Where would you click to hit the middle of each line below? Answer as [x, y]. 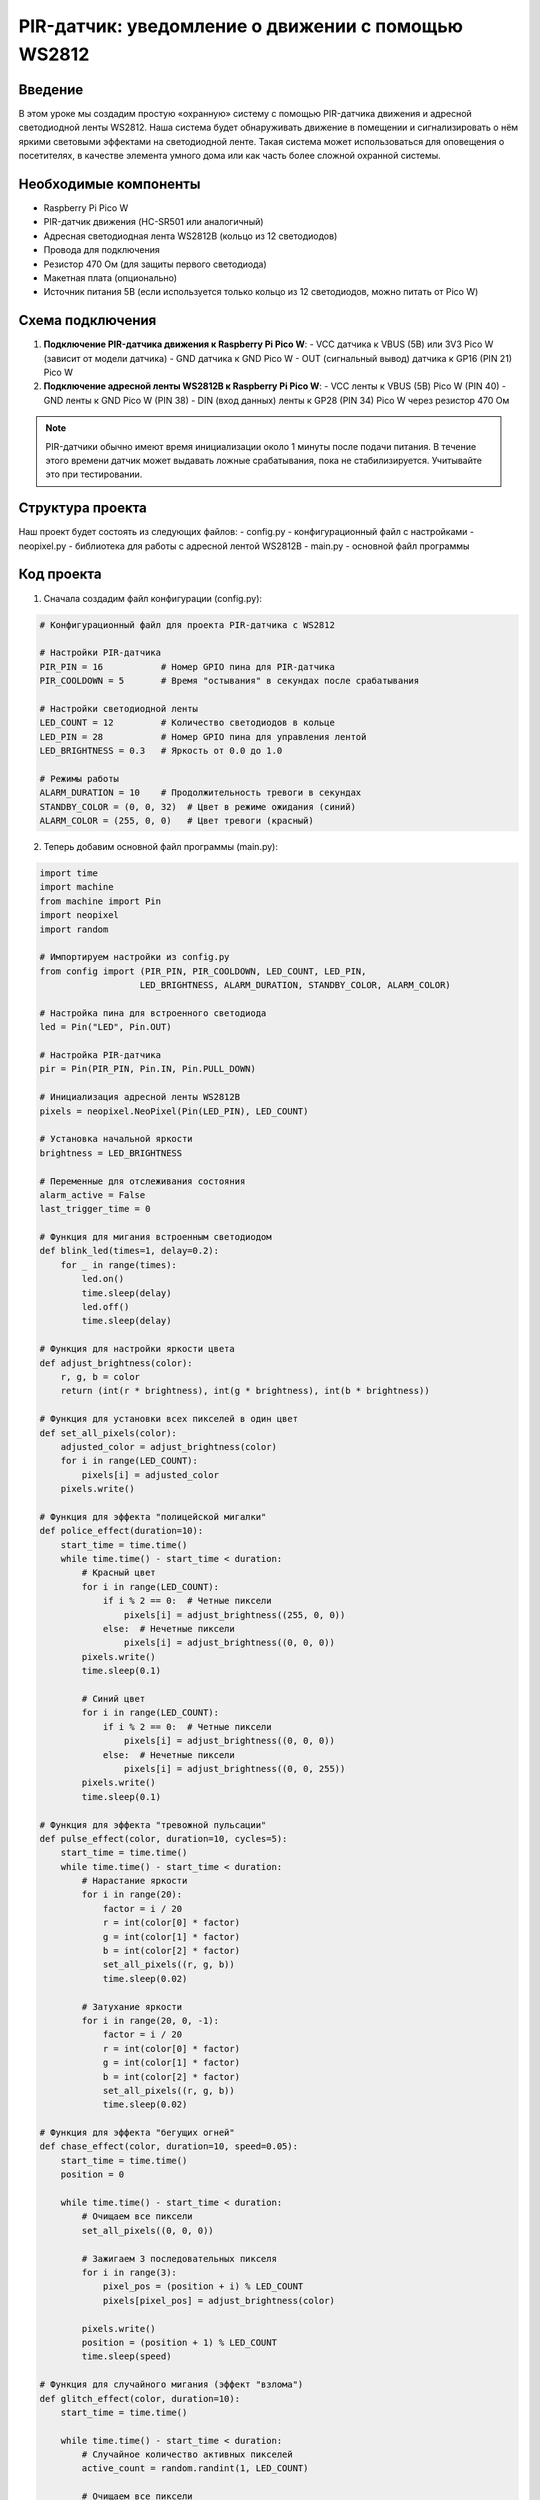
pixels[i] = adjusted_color [150, 1474]
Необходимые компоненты [109, 183]
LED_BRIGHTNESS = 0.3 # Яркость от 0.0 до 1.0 [161, 751]
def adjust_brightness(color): [116, 1363]
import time [69, 873]
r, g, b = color [100, 1376]
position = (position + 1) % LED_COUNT [179, 2342]
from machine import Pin [100, 901]
